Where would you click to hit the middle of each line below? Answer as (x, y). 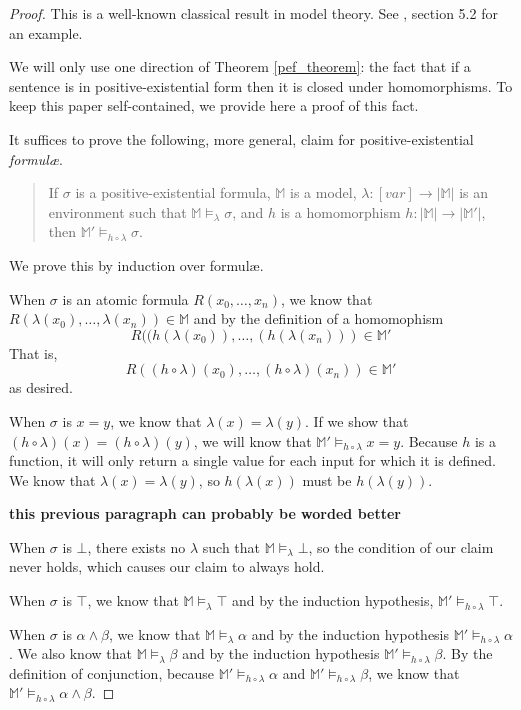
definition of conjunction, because (112, 672)
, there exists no (136, 546)
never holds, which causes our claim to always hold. (167, 566)
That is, (33, 352)
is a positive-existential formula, (173, 192)
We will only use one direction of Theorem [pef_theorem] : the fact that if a (240, 66)
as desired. (41, 387)
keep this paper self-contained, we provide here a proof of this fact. (214, 105)
